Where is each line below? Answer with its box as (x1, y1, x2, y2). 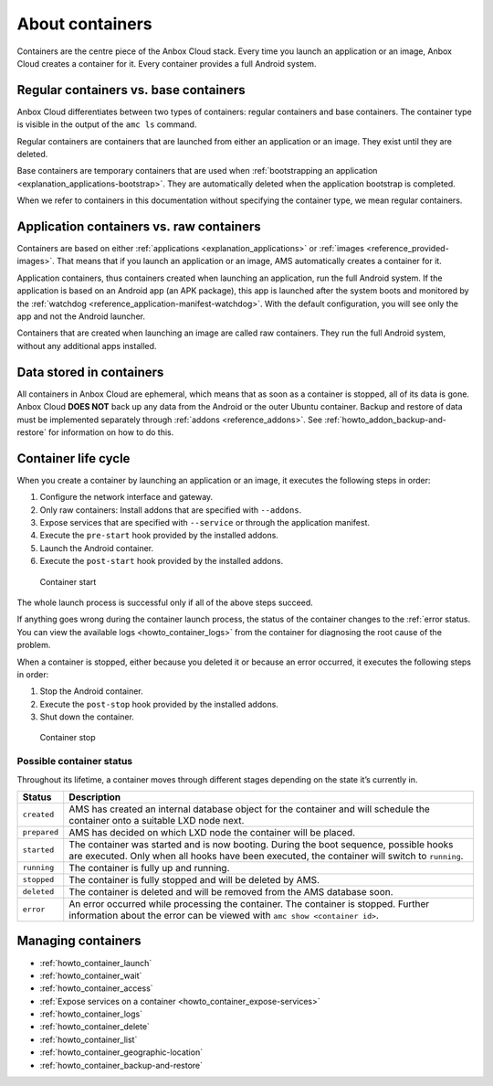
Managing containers (16, 933, 142, 949)
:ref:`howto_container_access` (39, 983, 154, 994)
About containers (16, 14, 152, 34)
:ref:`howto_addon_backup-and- (324, 414, 446, 425)
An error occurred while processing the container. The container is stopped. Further (68, 897, 430, 910)
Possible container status (16, 755, 133, 768)
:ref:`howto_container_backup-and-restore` (39, 1059, 204, 1070)
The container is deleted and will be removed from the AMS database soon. (68, 885, 393, 898)
